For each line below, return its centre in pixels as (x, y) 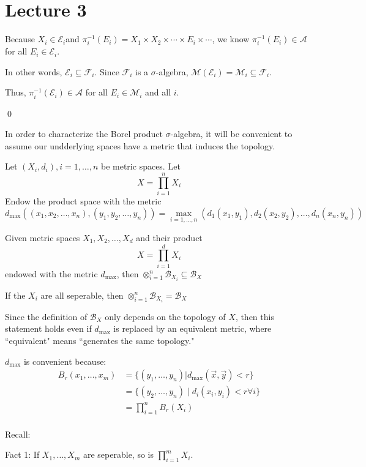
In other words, (34, 71)
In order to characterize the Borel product (84, 134)
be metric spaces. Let (140, 166)
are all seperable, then (82, 295)
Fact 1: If (22, 454)
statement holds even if (48, 328)
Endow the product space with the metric (83, 201)
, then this (255, 316)
